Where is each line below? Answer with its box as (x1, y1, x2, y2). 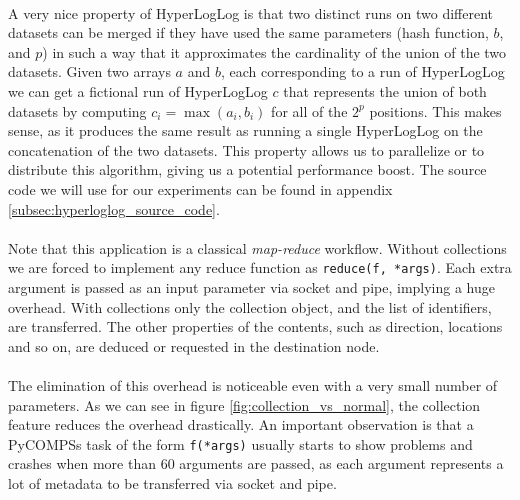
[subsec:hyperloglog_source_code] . (8, 198, 220, 219)
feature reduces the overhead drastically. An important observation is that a (8, 414, 474, 435)
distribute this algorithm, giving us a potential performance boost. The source (8, 159, 487, 180)
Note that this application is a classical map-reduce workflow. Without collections (8, 237, 507, 258)
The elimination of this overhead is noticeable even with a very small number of (8, 374, 498, 395)
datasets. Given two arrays (8, 61, 171, 82)
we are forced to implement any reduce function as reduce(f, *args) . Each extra (8, 257, 512, 278)
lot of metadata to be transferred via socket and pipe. (8, 472, 337, 493)
